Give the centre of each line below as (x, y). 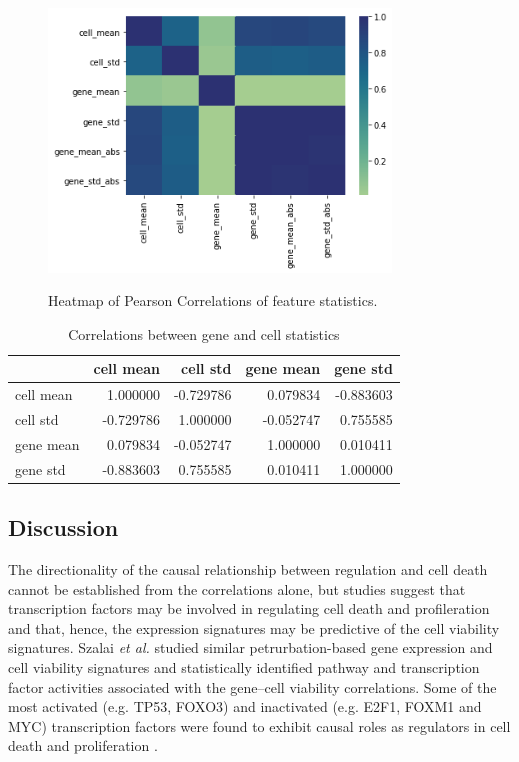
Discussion (63, 527)
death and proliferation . (83, 745)
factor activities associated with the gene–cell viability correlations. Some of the (252, 686)
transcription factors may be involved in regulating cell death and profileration (249, 608)
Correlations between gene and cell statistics (204, 333)
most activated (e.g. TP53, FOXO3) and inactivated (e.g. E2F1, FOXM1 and (245, 706)
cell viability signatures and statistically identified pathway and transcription (244, 666)
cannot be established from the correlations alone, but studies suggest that (237, 588)
